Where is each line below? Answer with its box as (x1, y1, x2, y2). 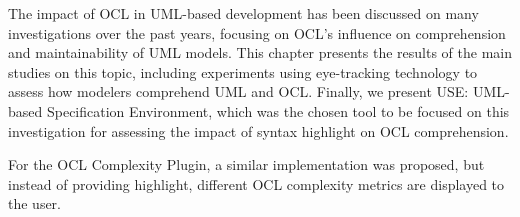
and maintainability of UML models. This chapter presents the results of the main (8, 42, 512, 63)
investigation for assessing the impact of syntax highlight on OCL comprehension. (8, 120, 509, 141)
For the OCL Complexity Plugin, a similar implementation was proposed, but (8, 154, 485, 175)
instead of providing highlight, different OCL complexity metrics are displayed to (8, 173, 505, 194)
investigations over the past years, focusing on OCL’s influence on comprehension (8, 22, 506, 43)
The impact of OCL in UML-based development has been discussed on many (8, 3, 479, 23)
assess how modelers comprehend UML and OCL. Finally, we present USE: (8, 81, 469, 102)
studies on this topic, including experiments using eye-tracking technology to (8, 61, 478, 82)
